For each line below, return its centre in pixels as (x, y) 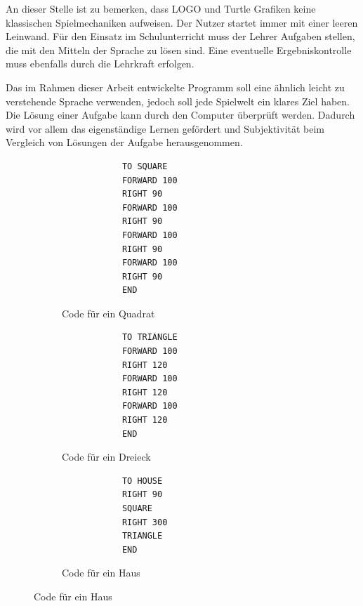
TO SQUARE (145, 166)
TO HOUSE (142, 481)
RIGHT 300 (145, 522)
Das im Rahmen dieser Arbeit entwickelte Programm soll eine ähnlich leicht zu (175, 87)
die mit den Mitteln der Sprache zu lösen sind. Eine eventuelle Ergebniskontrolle (179, 50)
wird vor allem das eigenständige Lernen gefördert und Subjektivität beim (165, 128)
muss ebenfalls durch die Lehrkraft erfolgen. (100, 64)
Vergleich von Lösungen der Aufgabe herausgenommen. (124, 142)
